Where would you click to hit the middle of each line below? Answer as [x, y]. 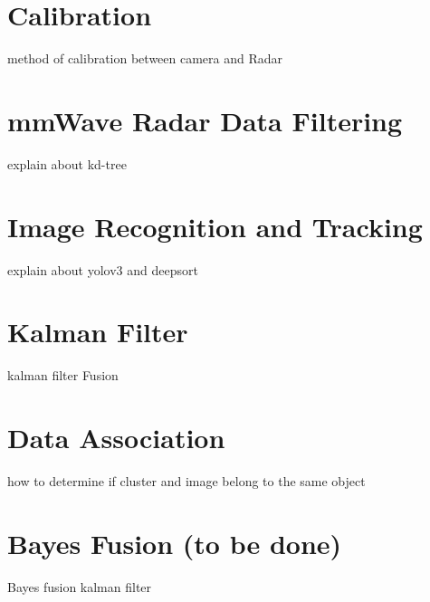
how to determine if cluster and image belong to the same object [186, 481]
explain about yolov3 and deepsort [103, 269]
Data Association [116, 438]
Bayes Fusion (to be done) [175, 543]
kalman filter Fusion [63, 375]
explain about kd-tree [67, 163]
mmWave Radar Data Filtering [205, 120]
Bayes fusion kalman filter [80, 586]
